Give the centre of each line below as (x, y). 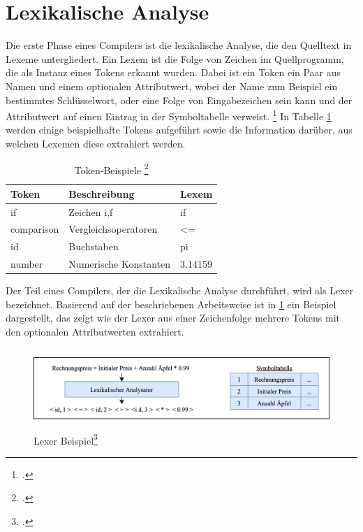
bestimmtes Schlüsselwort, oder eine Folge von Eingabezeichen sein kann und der (179, 100)
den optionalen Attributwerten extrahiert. (95, 332)
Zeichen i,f (91, 211)
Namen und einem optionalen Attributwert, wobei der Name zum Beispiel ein (172, 86)
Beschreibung (102, 193)
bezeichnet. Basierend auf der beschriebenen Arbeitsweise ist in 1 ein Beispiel (171, 304)
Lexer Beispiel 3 (66, 439)
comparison (35, 229)
